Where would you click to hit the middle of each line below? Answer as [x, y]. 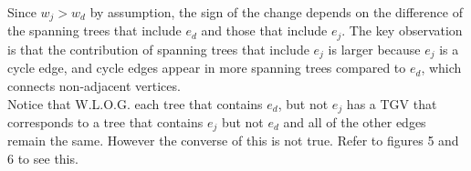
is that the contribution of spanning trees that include [158, 49]
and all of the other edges [355, 122]
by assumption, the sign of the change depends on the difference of [276, 12]
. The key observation [402, 30]
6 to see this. [43, 159]
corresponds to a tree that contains [105, 122]
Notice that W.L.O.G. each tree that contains [135, 103]
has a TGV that [392, 103]
